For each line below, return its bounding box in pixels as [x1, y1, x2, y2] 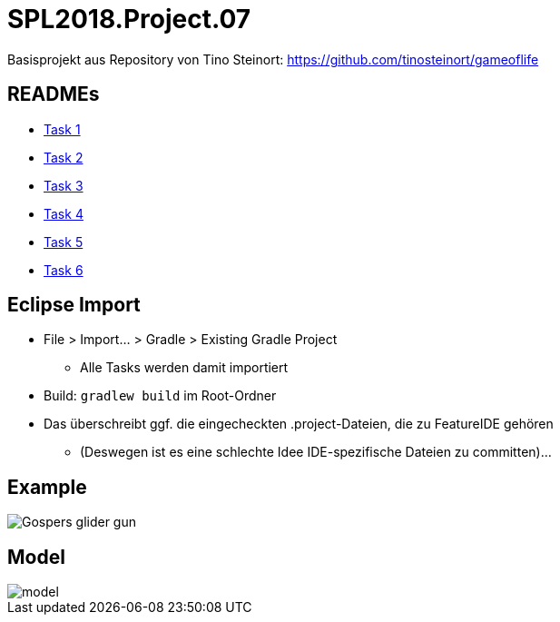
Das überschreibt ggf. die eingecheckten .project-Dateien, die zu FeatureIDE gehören [44, 416, 554, 432]
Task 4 [44, 205, 84, 222]
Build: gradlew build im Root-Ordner [44, 388, 277, 404]
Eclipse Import [7, 293, 141, 317]
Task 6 [44, 262, 84, 278]
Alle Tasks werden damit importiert [80, 360, 289, 376]
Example [7, 475, 87, 499]
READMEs [7, 83, 100, 106]
